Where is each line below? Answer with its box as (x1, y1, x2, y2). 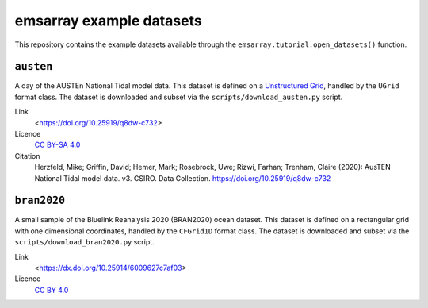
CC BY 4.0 (34, 285, 69, 295)
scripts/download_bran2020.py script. (14, 237, 155, 247)
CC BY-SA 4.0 (34, 140, 81, 150)
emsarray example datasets (14, 12, 202, 29)
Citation (14, 151, 40, 160)
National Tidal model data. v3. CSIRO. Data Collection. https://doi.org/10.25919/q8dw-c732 (34, 173, 331, 183)
